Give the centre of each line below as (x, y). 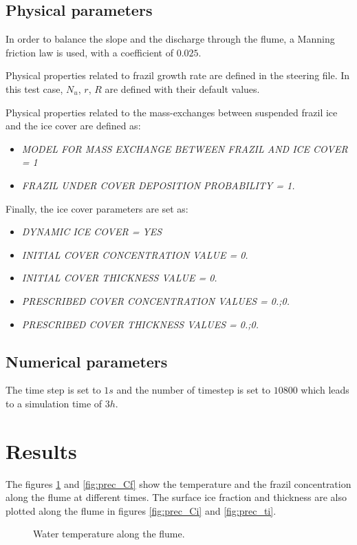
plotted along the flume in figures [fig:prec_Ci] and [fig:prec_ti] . (141, 510)
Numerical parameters (87, 361)
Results (41, 450)
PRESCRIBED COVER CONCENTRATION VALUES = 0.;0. (156, 300)
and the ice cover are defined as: (73, 126)
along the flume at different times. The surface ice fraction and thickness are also (176, 497)
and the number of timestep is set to (194, 390)
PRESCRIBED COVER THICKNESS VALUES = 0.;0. (140, 324)
